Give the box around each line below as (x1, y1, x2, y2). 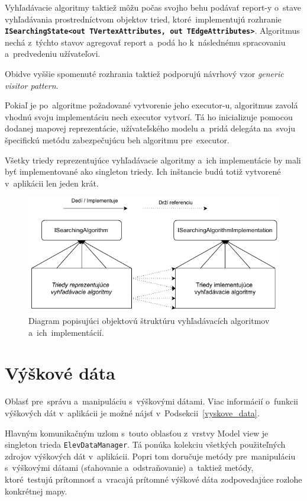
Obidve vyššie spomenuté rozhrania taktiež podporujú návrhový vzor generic (5, 68, 284, 80)
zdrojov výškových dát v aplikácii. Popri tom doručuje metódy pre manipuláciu (5, 449, 296, 462)
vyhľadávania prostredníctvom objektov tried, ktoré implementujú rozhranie (5, 12, 282, 25)
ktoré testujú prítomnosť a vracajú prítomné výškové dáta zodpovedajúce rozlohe (5, 473, 302, 485)
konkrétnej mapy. (5, 484, 67, 497)
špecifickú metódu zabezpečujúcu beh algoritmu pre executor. (5, 134, 230, 146)
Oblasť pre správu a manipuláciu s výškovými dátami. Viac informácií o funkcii (5, 395, 298, 407)
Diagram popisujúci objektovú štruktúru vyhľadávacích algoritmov (28, 314, 270, 327)
